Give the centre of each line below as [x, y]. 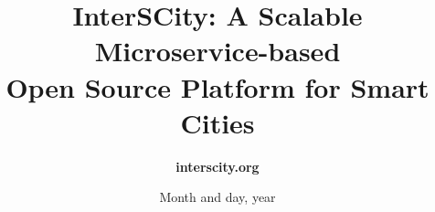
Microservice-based [217, 51]
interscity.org [217, 166]
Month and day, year [217, 197]
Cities [217, 122]
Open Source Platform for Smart [217, 86]
